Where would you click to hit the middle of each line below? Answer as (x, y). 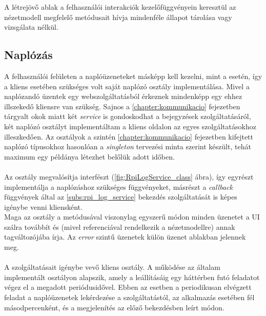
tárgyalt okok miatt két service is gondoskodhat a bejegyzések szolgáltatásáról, (128, 116)
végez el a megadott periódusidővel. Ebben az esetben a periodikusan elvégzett (128, 287)
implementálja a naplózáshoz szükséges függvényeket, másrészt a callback (118, 186)
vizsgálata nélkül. (31, 27)
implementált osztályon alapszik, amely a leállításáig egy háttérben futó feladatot (132, 277)
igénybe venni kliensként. (43, 206)
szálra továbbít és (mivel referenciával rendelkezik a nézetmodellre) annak (120, 226)
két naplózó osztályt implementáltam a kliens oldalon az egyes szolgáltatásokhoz (130, 126)
